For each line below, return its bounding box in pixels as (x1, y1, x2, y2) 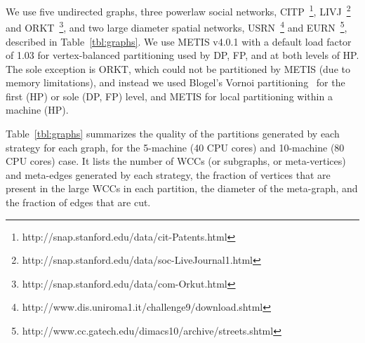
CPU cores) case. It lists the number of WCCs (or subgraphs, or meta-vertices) (6, 154, 346, 168)
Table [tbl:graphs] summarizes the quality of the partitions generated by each (6, 126, 340, 141)
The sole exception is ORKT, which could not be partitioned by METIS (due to (6, 61, 350, 76)
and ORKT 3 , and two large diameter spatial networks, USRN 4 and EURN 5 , (6, 18, 347, 34)
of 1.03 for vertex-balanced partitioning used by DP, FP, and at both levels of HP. (6, 48, 359, 62)
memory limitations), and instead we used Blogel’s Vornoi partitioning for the (6, 75, 345, 90)
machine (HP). (6, 102, 69, 117)
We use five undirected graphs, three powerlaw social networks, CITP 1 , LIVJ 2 (6, 2, 351, 18)
